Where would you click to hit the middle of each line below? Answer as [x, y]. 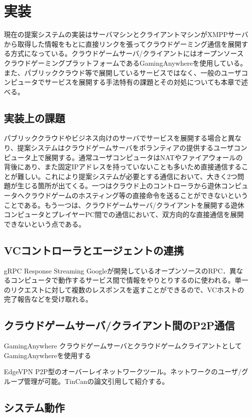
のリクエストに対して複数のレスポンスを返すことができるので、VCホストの [124, 289]
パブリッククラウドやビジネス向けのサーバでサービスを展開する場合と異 [119, 138]
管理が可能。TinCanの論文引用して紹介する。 [96, 381]
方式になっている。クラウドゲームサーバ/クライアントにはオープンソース [127, 53]
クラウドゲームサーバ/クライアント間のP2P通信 [119, 325]
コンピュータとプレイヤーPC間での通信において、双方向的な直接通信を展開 [124, 214]
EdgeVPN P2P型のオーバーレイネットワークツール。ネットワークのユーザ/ [123, 372]
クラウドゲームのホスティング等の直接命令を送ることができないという [136, 195]
